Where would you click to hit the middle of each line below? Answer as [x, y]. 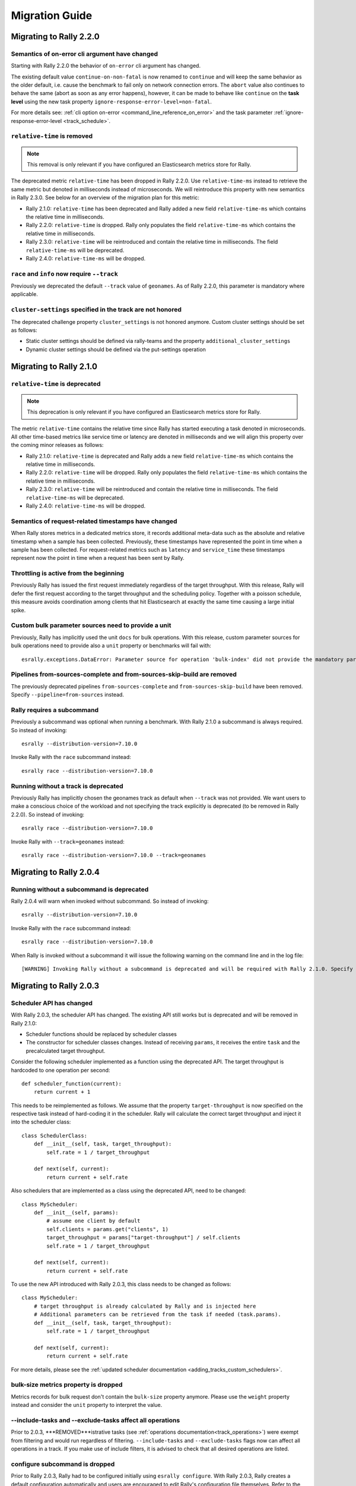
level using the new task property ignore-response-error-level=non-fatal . [111, 102]
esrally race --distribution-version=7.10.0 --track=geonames [114, 855]
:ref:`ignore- [289, 112]
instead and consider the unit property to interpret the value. [87, 1405]
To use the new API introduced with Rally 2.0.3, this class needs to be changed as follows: [121, 1284]
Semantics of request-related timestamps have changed [94, 521]
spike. [18, 610]
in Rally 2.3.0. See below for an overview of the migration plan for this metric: [105, 198]
